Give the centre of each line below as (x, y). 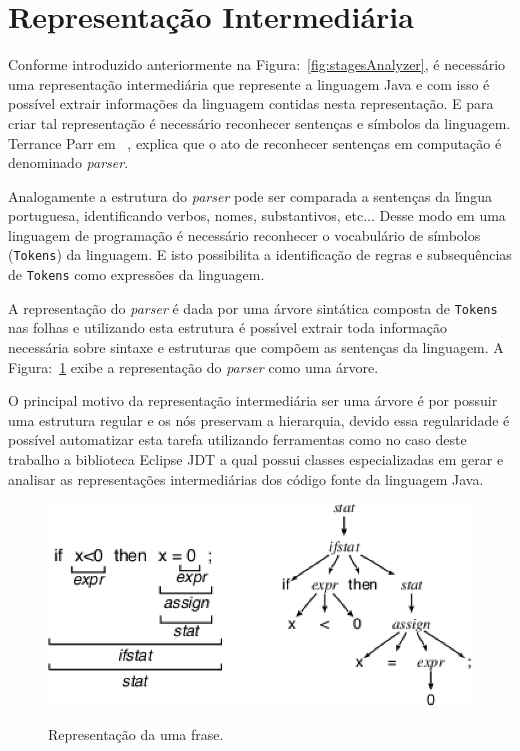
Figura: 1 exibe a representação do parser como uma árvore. (193, 366)
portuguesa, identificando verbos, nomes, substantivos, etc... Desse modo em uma (257, 215)
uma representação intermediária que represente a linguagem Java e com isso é (249, 83)
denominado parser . (68, 162)
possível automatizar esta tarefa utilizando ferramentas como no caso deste (237, 439)
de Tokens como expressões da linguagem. (136, 274)
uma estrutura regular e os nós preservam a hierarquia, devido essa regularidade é (259, 419)
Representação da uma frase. (136, 733)
